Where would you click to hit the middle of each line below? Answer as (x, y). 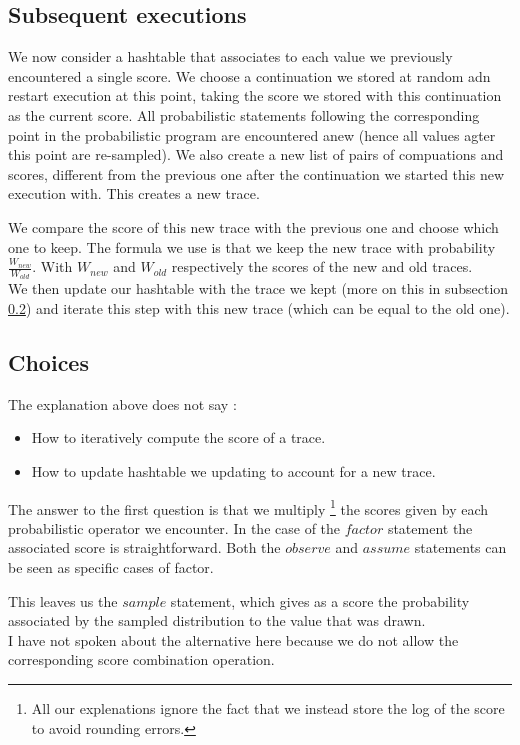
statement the (430, 527)
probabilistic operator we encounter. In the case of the (174, 527)
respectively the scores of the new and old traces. (322, 266)
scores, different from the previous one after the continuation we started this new (256, 173)
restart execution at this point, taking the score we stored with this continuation (255, 95)
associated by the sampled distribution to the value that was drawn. (217, 620)
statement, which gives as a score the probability (320, 600)
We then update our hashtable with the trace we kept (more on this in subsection (258, 288)
